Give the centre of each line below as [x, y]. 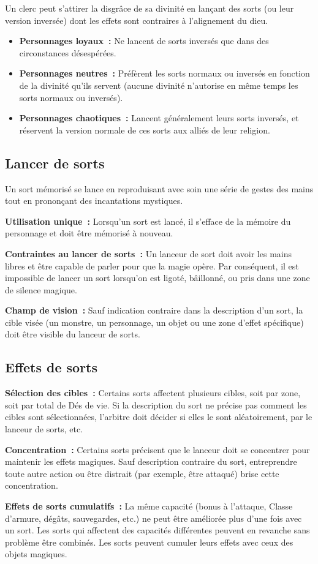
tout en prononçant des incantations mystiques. [94, 201]
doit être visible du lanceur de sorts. [73, 334]
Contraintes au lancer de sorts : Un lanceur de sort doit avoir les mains [148, 253]
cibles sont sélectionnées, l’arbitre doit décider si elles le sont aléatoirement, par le [159, 417]
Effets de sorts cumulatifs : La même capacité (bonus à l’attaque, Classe [149, 506]
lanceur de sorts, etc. [44, 429]
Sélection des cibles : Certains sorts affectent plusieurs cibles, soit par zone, [153, 393]
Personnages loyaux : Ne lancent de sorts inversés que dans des [144, 41]
